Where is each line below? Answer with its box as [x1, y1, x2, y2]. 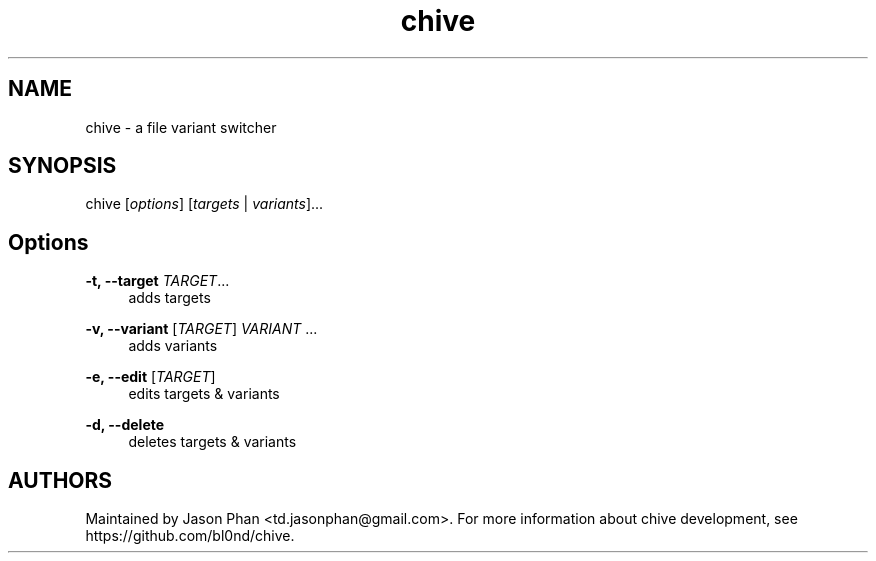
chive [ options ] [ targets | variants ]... [85, 195, 324, 213]
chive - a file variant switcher [85, 118, 277, 136]
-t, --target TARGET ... [85, 272, 230, 290]
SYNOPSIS [8, 153, 117, 179]
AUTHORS [8, 467, 113, 493]
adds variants [128, 337, 218, 355]
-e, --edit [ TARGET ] [85, 368, 216, 386]
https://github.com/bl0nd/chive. [85, 527, 295, 545]
